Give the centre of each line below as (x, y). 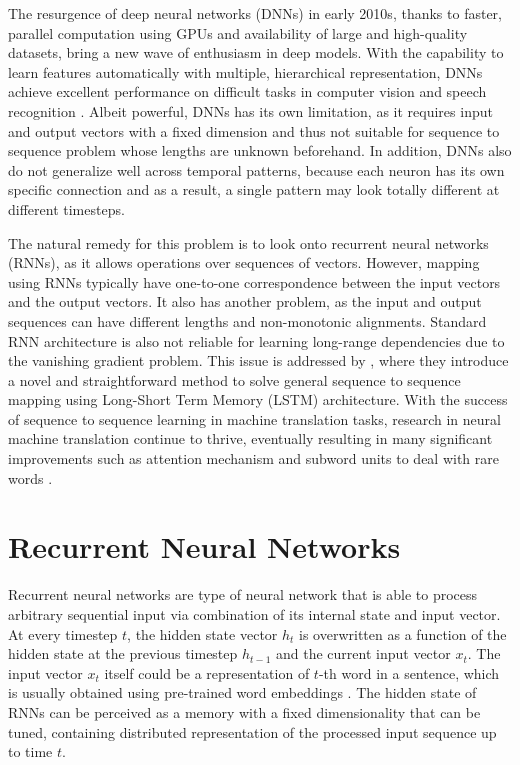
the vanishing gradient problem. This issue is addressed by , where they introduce (258, 360)
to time (30, 751)
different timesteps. (66, 208)
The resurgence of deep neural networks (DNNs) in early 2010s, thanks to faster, (255, 13)
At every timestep (63, 633)
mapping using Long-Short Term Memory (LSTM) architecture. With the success (258, 399)
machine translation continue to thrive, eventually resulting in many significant (250, 438)
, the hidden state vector (202, 633)
